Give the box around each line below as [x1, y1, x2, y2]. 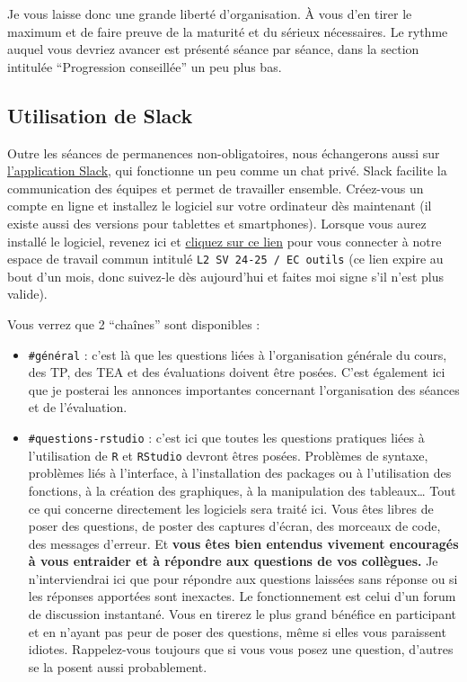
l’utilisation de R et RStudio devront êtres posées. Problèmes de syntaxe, [28, 445, 428, 464]
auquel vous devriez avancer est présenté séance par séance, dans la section [7, 40, 419, 58]
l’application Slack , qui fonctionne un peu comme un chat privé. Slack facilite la [7, 161, 447, 180]
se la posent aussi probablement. [28, 657, 207, 676]
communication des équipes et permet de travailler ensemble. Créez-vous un [7, 178, 424, 197]
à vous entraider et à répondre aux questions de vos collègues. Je [28, 552, 438, 570]
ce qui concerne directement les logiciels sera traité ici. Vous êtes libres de [28, 498, 434, 517]
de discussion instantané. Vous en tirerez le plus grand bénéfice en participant [28, 605, 457, 624]
